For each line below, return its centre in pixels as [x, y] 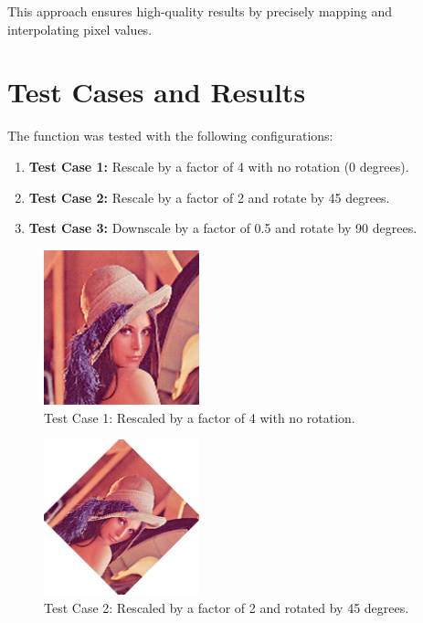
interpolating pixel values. [80, 29]
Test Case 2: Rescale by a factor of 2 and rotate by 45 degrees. [209, 197]
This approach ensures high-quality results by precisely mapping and [200, 11]
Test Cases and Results [157, 92]
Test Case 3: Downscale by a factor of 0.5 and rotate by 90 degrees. [223, 228]
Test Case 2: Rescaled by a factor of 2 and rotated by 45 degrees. [227, 607]
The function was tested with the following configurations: [170, 136]
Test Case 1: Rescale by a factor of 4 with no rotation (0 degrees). [219, 166]
